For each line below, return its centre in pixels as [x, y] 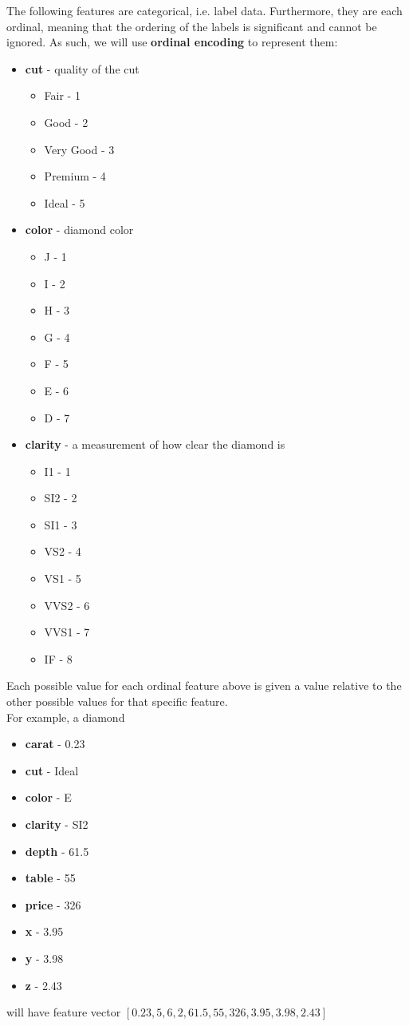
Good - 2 [66, 122]
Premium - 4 [75, 176]
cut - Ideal [52, 770]
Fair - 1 [62, 95]
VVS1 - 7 [67, 632]
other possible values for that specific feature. [117, 701]
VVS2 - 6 [67, 605]
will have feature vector [64, 1012]
